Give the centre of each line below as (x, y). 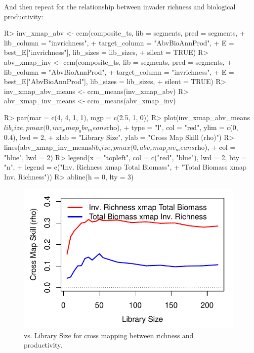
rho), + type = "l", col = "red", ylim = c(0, (172, 127)
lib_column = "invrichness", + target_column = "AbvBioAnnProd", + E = (119, 42)
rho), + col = (215, 147)
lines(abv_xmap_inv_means (48, 147)
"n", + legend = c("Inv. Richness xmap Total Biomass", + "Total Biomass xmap (125, 167)
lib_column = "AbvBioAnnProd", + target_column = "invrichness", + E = (119, 71)
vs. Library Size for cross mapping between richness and (109, 335)
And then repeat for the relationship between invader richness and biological (120, 6)
